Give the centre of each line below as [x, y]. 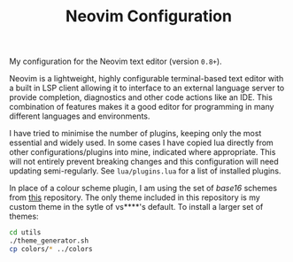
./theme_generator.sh [49, 241]
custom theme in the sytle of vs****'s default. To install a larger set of [136, 207]
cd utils [25, 233]
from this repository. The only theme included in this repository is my [135, 197]
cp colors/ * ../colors [51, 249]
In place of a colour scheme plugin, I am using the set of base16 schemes [143, 189]
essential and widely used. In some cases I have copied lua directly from [142, 143]
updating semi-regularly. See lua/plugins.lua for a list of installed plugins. [145, 171]
